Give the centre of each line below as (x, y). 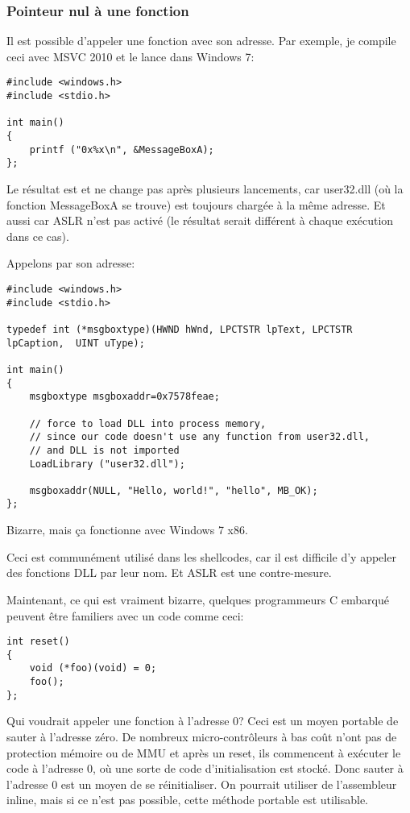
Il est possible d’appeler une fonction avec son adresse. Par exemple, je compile (201, 41)
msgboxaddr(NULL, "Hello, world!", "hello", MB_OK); (174, 490)
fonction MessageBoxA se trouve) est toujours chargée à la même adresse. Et (196, 204)
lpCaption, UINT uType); (76, 343)
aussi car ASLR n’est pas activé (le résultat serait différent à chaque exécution (200, 220)
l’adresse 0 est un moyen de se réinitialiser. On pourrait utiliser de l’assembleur (202, 784)
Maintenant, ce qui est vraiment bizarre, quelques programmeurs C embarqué (198, 599)
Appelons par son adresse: (71, 263)
